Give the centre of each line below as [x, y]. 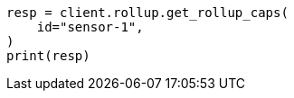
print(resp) [48, 56]
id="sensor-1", [90, 27]
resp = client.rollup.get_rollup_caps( [147, 13]
